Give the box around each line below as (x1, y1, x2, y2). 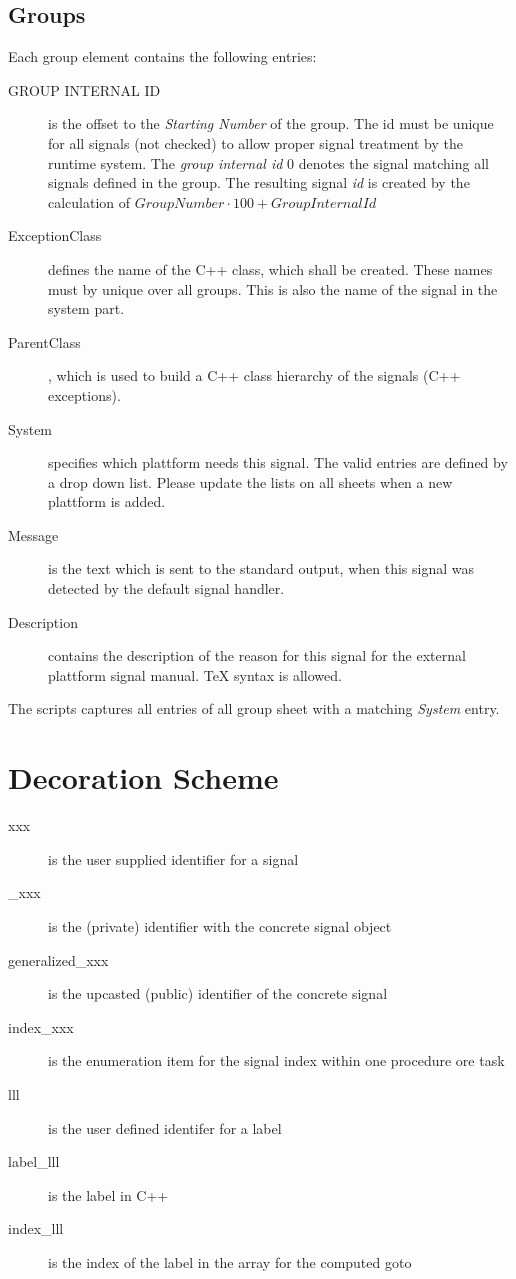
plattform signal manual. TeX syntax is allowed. (48, 664, 342, 685)
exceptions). (48, 384, 121, 405)
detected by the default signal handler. (48, 578, 285, 599)
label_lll (8, 1151, 60, 1172)
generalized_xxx (8, 949, 109, 970)
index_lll (8, 1218, 64, 1239)
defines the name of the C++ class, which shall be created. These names (48, 258, 493, 279)
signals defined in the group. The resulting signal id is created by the (48, 172, 470, 193)
